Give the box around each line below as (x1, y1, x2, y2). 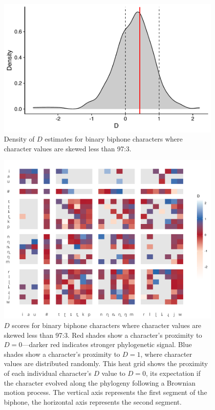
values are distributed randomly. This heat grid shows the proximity (4, 358, 208, 369)
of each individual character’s (4, 368, 92, 378)
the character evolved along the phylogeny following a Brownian (4, 377, 195, 388)
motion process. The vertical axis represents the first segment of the (4, 387, 207, 397)
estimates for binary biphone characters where (44, 134, 183, 144)
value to (101, 368, 126, 378)
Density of (4, 134, 35, 144)
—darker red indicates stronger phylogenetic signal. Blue (22, 339, 192, 349)
